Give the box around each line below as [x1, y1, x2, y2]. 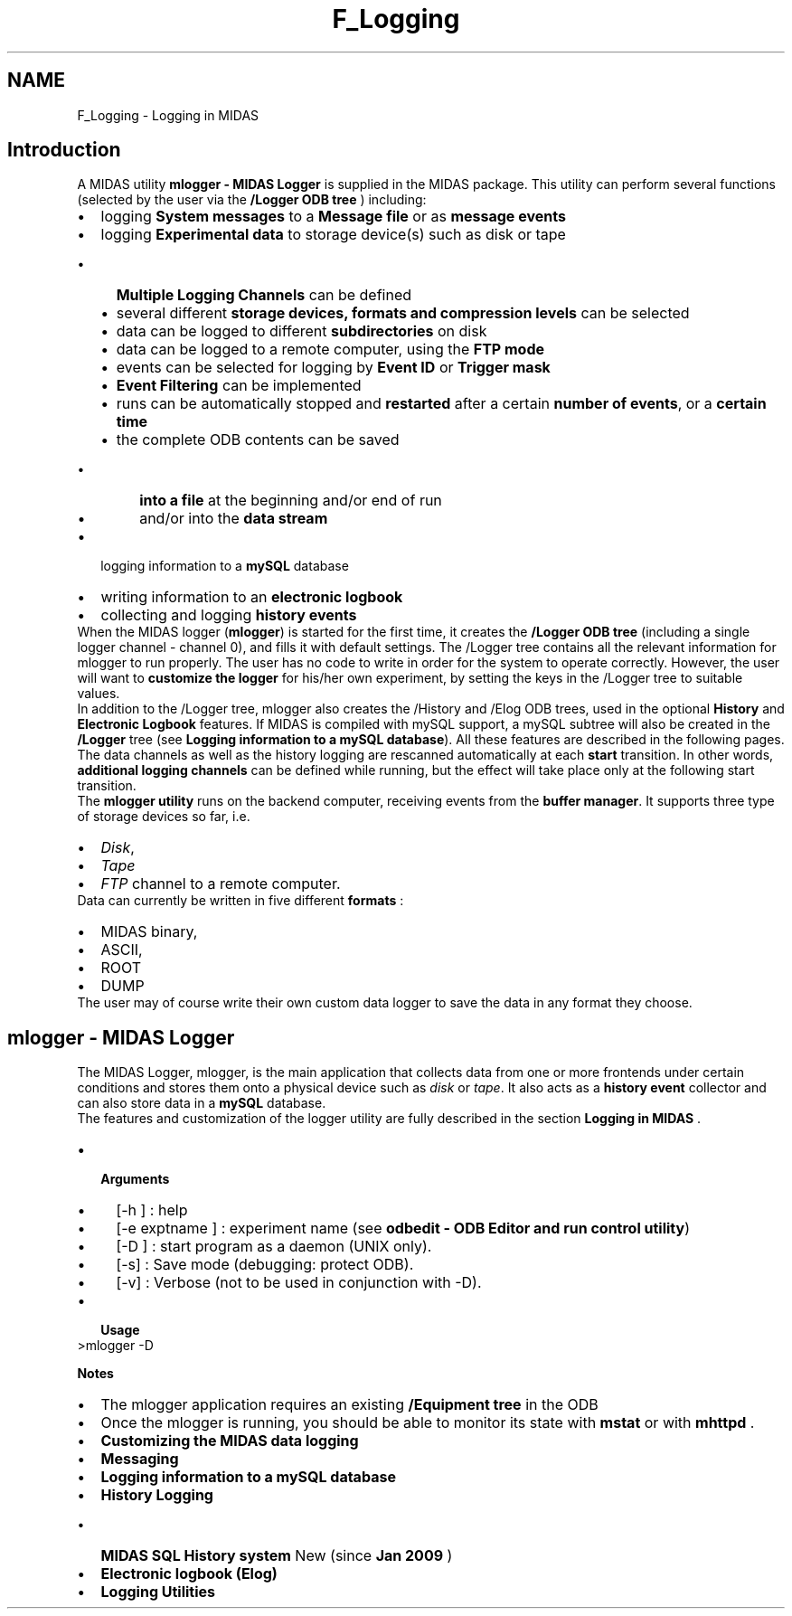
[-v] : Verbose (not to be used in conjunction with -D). [116, 1273, 482, 1292]
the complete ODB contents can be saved [116, 430, 400, 449]
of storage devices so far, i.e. [77, 808, 250, 825]
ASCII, [100, 940, 143, 959]
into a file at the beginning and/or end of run [139, 491, 442, 510]
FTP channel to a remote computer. [100, 874, 341, 893]
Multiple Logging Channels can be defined [116, 286, 412, 305]
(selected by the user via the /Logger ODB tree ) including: [77, 192, 427, 208]
